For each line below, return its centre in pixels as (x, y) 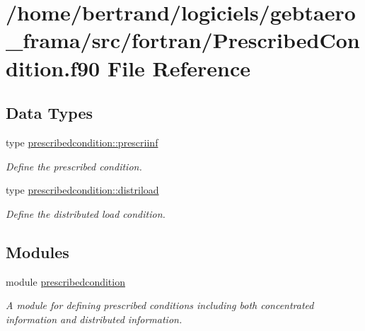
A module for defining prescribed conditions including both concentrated (160, 305)
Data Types (49, 113)
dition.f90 (53, 68)
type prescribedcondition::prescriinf (82, 142)
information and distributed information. (94, 319)
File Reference (179, 68)
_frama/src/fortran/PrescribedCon (183, 40)
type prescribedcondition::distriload (82, 190)
